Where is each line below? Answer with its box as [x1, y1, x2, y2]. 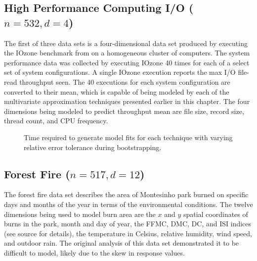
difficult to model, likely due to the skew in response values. [4, 247, 185, 258]
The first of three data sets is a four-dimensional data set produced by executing [4, 38, 248, 48]
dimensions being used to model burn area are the [4, 209, 156, 219]
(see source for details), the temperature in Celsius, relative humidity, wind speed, [4, 228, 252, 238]
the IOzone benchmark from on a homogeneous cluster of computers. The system [4, 48, 250, 58]
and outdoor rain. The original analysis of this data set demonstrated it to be [4, 238, 239, 248]
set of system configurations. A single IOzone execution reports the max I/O [4, 67, 236, 77]
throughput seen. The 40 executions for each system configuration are [19, 76, 230, 87]
